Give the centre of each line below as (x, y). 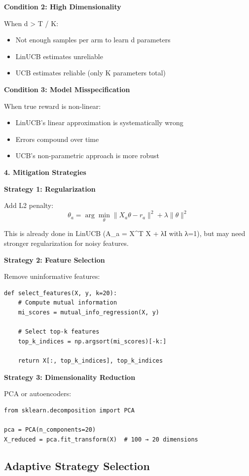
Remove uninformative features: (52, 276)
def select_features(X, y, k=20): (61, 293)
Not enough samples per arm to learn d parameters (93, 40)
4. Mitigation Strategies (45, 172)
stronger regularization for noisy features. (66, 243)
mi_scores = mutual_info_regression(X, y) (89, 312)
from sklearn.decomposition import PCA (69, 410)
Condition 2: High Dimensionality (63, 6)
